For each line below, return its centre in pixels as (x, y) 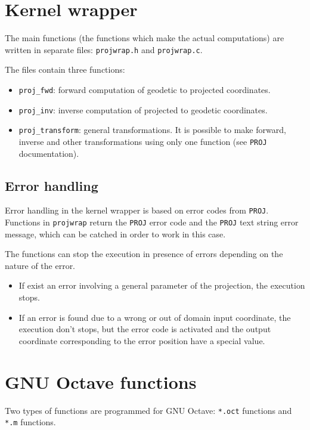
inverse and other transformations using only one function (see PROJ (143, 141)
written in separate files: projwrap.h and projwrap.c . (104, 49)
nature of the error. (40, 265)
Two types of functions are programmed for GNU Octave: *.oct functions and (148, 410)
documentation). (49, 153)
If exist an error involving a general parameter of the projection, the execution (162, 285)
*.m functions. (30, 422)
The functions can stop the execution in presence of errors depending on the (144, 254)
